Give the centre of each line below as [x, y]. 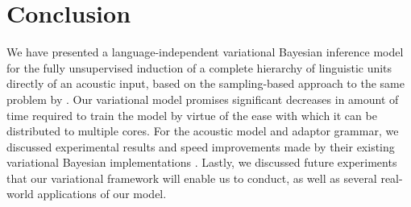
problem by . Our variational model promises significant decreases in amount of [203, 99]
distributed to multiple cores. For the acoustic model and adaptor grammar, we [203, 131]
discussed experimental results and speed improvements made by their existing [201, 146]
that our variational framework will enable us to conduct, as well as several [192, 178]
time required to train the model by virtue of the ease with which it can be [192, 115]
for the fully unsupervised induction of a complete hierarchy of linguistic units [199, 67]
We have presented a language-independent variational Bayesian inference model [205, 52]
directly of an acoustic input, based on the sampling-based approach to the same [205, 83]
